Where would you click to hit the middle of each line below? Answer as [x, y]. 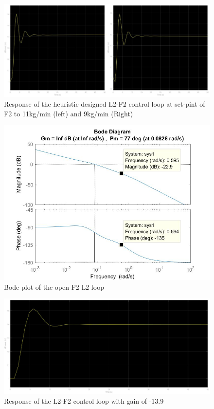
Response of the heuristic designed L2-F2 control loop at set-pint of [105, 104]
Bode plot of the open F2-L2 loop [54, 287]
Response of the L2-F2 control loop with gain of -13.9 [84, 400]
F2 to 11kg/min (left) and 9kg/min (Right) [69, 113]
